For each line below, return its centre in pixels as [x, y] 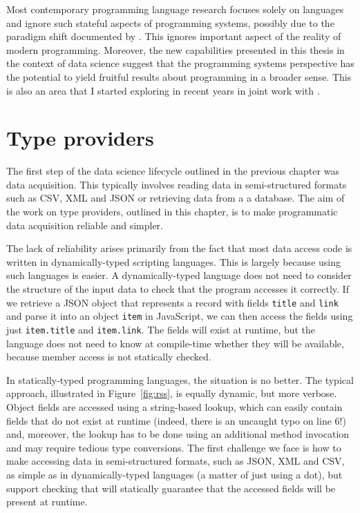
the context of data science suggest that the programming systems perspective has [180, 63]
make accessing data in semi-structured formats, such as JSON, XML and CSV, [176, 461]
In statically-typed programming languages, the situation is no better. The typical [180, 379]
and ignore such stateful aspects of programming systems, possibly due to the [170, 22]
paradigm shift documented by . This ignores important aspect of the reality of [174, 36]
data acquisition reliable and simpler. [85, 225]
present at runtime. [47, 502]
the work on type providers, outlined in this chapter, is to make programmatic [172, 212]
